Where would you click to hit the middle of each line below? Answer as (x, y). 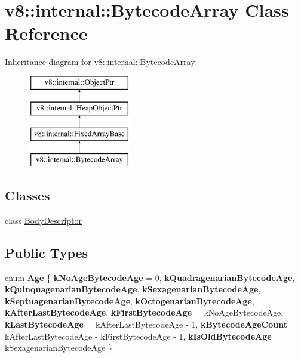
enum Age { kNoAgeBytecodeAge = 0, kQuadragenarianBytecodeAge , (150, 277)
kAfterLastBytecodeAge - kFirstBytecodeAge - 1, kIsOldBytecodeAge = (143, 336)
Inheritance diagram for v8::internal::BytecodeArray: (101, 62)
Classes (27, 195)
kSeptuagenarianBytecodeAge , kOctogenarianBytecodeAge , (130, 300)
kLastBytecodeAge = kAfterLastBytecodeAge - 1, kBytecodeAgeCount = (151, 324)
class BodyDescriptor (44, 220)
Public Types (47, 252)
